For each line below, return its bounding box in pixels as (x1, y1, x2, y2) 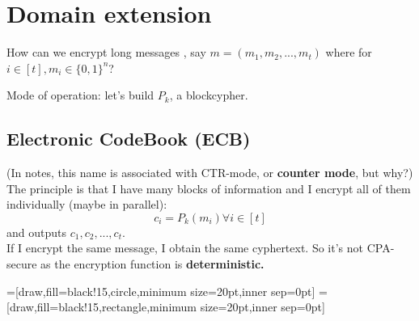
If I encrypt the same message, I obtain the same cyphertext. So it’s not (6, 239, 364, 256)
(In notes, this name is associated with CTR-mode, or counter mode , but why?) (6, 164, 413, 181)
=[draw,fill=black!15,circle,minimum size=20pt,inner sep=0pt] (6, 282, 315, 299)
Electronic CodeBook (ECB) (6, 126, 251, 151)
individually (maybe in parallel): (6, 196, 167, 213)
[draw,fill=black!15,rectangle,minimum (6, 298, 197, 315)
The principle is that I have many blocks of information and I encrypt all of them (6, 180, 411, 196)
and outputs (6, 223, 66, 240)
